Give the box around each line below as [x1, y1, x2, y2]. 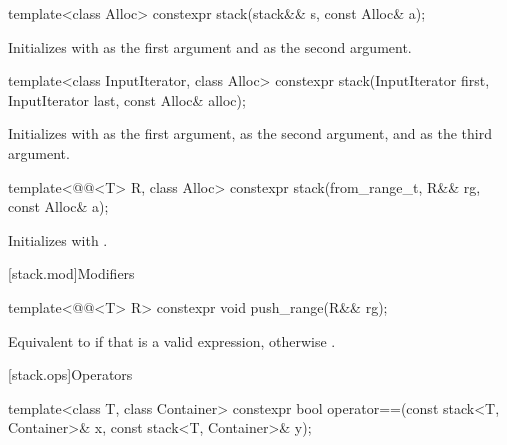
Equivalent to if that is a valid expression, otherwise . [8, 330, 336, 351]
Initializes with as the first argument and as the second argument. [8, 36, 412, 57]
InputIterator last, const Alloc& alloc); [8, 89, 246, 110]
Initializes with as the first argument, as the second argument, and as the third [8, 123, 492, 144]
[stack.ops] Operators [8, 364, 133, 385]
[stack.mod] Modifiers [8, 263, 135, 284]
